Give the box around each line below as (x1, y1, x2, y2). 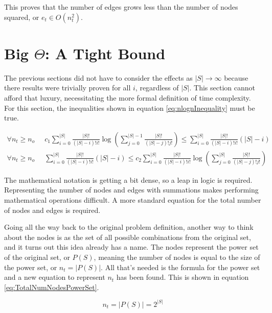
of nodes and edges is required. (4, 204, 101, 215)
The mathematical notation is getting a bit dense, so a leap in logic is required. (4, 174, 253, 185)
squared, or (4, 11, 39, 22)
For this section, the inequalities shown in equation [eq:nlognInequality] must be (4, 102, 255, 113)
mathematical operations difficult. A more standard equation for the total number (4, 194, 261, 205)
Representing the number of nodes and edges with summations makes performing (4, 184, 259, 195)
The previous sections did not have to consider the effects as (4, 72, 193, 83)
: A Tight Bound (45, 42, 166, 63)
